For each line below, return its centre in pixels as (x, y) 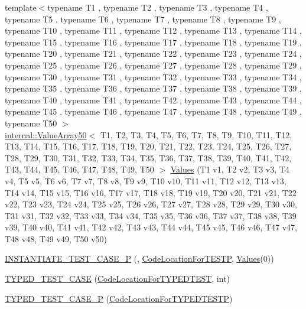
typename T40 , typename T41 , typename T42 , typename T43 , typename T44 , (153, 100)
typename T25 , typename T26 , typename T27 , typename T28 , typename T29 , (153, 65)
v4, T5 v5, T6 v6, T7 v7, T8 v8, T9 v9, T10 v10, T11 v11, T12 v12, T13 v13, (146, 180)
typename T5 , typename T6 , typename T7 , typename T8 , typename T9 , (143, 19)
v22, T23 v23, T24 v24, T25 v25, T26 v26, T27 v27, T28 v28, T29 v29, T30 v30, (151, 204)
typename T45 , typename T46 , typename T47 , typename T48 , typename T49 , (153, 111)
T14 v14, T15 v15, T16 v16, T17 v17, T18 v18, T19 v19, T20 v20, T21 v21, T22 (151, 192)
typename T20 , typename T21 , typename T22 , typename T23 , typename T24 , (153, 53)
